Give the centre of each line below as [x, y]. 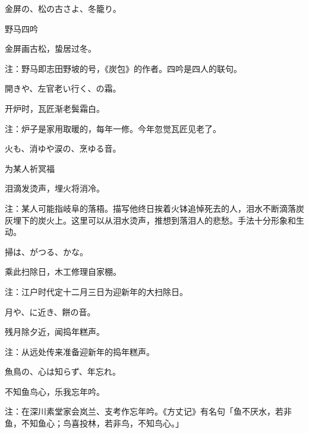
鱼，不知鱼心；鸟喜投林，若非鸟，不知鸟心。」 [94, 423]
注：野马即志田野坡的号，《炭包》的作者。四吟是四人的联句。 [123, 68]
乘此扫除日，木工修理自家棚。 [63, 272]
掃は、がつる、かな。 [46, 251]
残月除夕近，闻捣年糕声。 [55, 332]
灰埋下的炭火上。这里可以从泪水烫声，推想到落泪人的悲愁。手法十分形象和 [150, 220]
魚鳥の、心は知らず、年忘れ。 [63, 371]
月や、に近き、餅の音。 [50, 311]
